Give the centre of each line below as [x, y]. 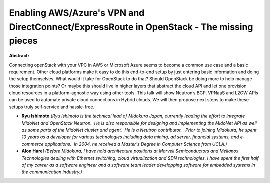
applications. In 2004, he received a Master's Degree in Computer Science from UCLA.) [136, 144]
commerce [33, 144]
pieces [23, 41]
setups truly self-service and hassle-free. [52, 107]
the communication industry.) [52, 172]
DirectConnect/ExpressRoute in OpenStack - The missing [131, 27]
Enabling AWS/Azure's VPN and [77, 13]
